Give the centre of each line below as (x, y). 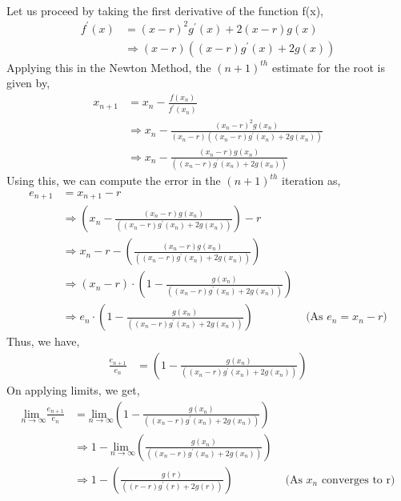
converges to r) (358, 480)
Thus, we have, (43, 341)
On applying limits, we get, (73, 389)
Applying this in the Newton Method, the (109, 67)
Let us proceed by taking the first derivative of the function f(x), (165, 10)
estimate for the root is (328, 67)
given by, (28, 83)
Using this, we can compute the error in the (114, 180)
